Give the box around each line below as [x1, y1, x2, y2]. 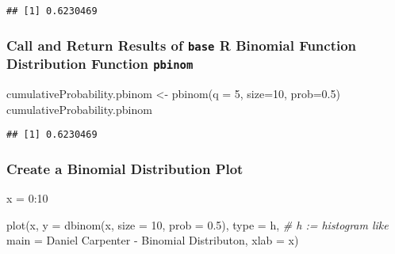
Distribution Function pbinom [6, 54, 194, 74]
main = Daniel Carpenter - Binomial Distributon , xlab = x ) [6, 232, 299, 248]
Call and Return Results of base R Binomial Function [6, 35, 357, 55]
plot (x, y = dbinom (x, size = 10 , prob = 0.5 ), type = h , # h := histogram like [6, 216, 389, 233]
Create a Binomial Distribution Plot [6, 158, 244, 178]
